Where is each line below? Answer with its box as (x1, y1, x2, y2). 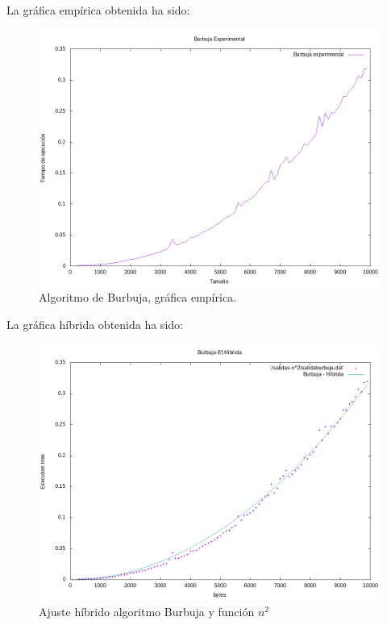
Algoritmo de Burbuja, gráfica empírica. (39, 289, 236, 306)
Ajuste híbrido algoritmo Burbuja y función (39, 602, 255, 619)
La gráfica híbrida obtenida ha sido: (6, 315, 183, 332)
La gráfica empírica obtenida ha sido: (6, 2, 190, 18)
